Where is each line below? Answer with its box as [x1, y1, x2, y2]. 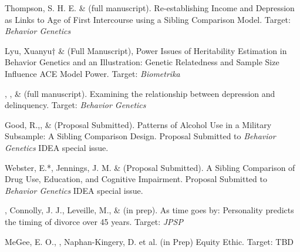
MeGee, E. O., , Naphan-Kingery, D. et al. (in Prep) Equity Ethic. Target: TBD [5, 235, 294, 247]
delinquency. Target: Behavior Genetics [5, 99, 146, 111]
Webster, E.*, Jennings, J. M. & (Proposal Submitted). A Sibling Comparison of [5, 161, 295, 173]
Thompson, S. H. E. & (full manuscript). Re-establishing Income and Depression [5, 2, 295, 14]
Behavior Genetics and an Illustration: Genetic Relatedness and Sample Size [5, 56, 279, 68]
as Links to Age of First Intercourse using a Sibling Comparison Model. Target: [5, 13, 291, 25]
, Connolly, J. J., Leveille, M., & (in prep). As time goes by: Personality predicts [5, 204, 294, 216]
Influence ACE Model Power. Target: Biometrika [5, 67, 180, 79]
